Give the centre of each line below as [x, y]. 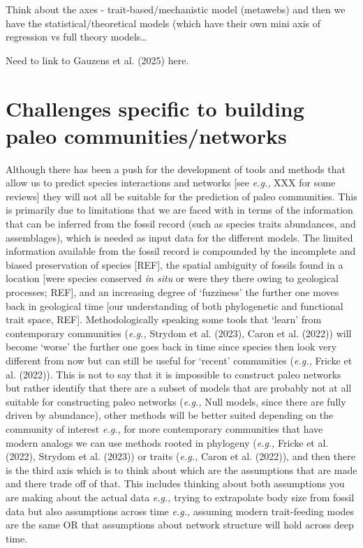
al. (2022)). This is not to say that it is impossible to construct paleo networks [173, 374]
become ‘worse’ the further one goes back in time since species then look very [171, 347]
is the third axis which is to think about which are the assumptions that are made [181, 469]
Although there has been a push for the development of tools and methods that [176, 169]
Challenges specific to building [155, 108]
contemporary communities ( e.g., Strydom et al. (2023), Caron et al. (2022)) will [179, 333]
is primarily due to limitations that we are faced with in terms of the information [179, 210]
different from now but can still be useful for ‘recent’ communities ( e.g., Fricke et [179, 360]
